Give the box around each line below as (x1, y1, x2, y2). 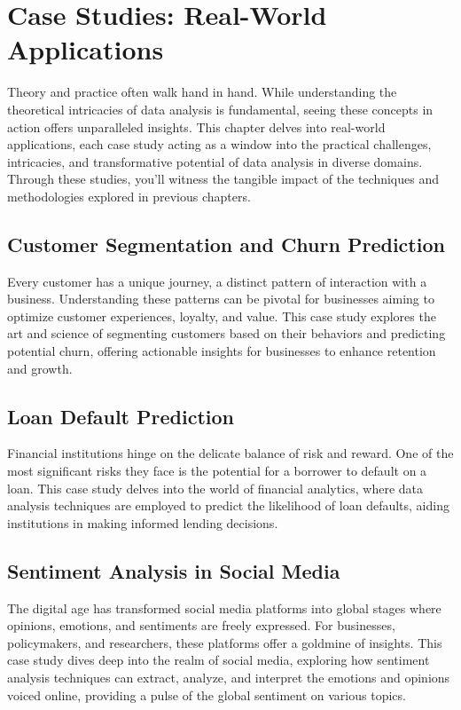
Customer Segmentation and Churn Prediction (7, 230, 445, 257)
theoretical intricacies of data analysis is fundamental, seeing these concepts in (7, 99, 434, 118)
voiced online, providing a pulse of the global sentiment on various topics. (7, 685, 406, 704)
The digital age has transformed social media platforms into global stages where (7, 598, 441, 617)
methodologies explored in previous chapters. (7, 186, 251, 205)
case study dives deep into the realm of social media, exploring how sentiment (7, 651, 430, 669)
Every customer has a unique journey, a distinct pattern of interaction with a (7, 272, 427, 290)
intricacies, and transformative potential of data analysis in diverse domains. (7, 152, 423, 170)
